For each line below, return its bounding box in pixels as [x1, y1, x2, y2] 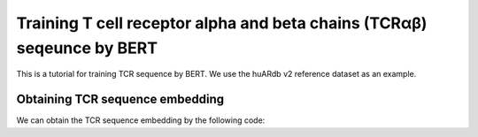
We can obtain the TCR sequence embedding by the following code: [16, 115, 266, 126]
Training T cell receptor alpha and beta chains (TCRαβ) [16, 13, 428, 33]
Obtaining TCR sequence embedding [16, 92, 225, 107]
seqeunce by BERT [16, 38, 158, 57]
